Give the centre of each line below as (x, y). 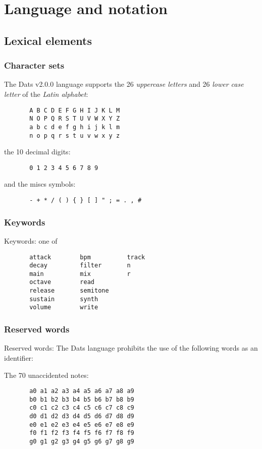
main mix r (80, 274)
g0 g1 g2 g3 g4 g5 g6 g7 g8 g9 (82, 442)
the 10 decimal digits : (37, 152)
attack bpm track (87, 257)
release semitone (69, 291)
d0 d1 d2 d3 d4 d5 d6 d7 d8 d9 (82, 416)
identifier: (19, 357)
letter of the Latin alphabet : (46, 94)
